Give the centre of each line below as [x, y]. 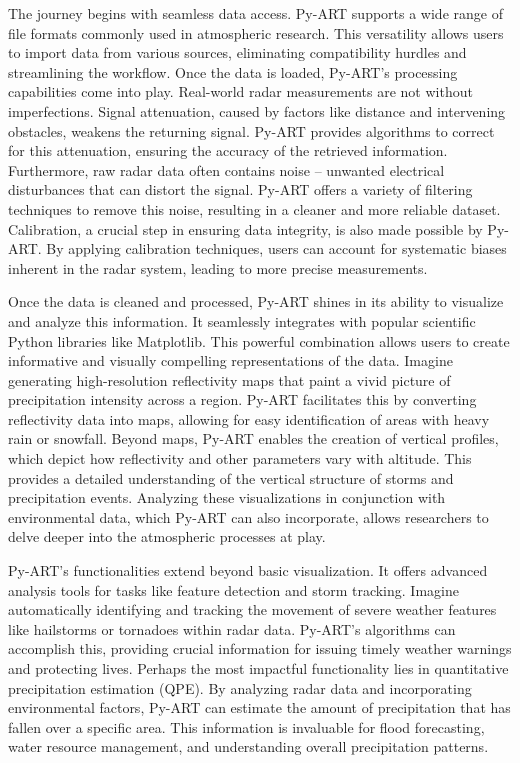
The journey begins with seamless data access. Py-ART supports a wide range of [255, 13]
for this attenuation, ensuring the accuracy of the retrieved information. [228, 150]
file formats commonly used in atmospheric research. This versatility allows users [256, 32]
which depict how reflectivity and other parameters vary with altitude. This [240, 458]
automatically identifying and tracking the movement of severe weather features [252, 609]
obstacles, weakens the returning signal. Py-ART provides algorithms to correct [251, 130]
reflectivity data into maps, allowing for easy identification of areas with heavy [249, 418]
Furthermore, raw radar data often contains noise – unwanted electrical [226, 169]
